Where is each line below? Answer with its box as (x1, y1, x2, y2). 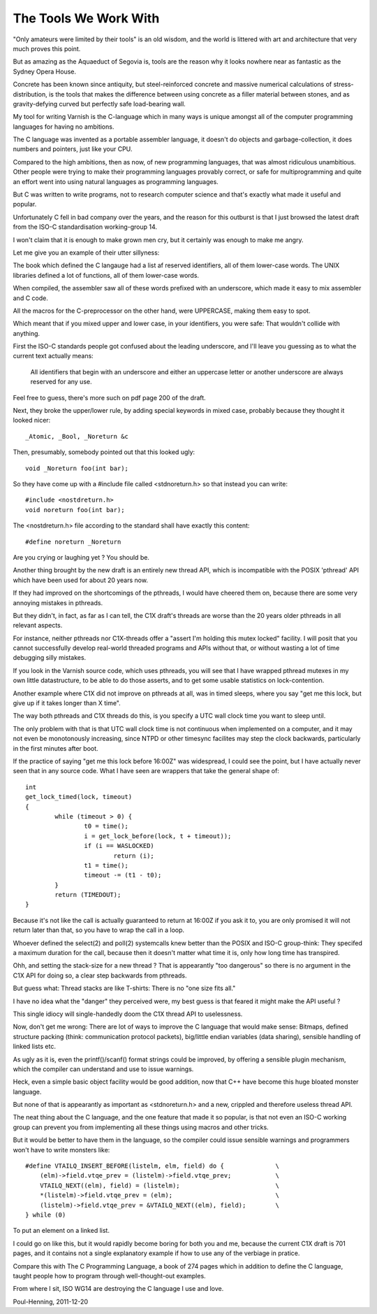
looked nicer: (13, 416, 51, 425)
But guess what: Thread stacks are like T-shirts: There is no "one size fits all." (13, 984, 236, 993)
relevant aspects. (13, 621, 63, 630)
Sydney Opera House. (13, 67, 77, 76)
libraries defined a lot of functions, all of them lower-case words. (13, 271, 199, 279)
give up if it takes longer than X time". (13, 699, 121, 707)
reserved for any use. (30, 378, 92, 386)
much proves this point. (13, 44, 81, 52)
